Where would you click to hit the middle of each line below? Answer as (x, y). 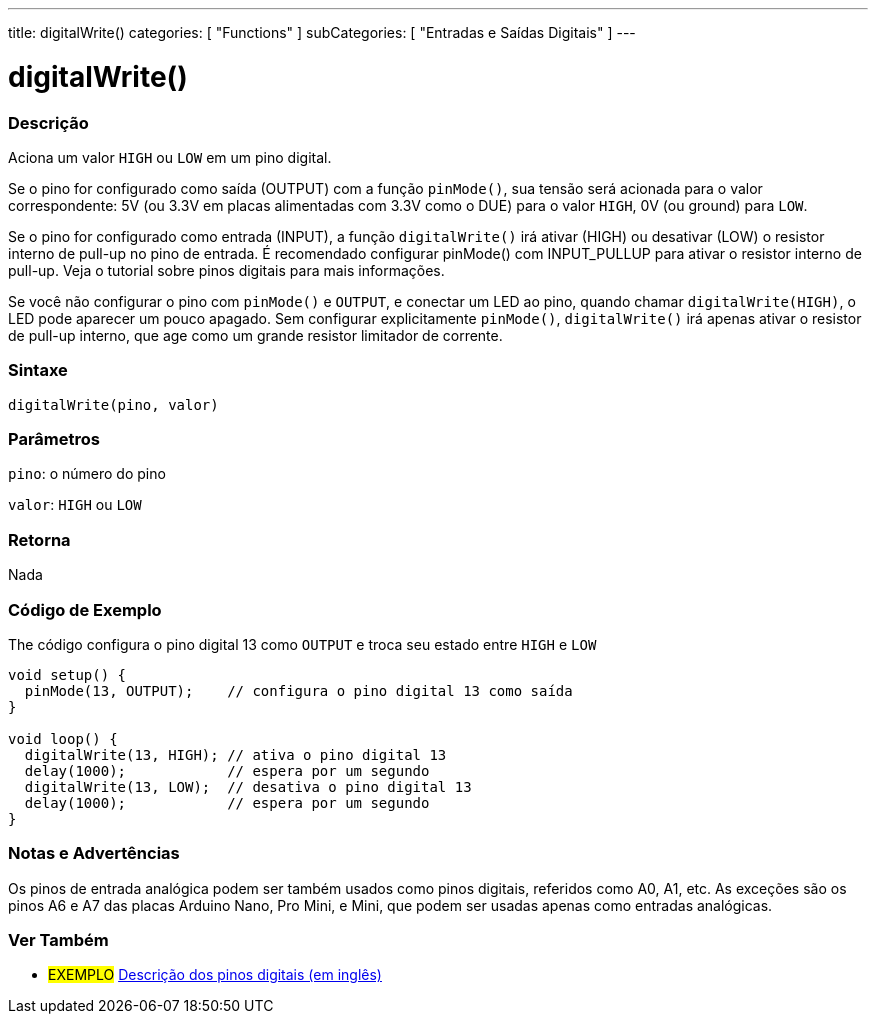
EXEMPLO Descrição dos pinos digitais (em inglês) (215, 975)
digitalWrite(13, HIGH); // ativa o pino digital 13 (235, 754)
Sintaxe (38, 370)
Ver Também (58, 940)
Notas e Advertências (94, 853)
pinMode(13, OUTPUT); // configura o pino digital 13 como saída (298, 690)
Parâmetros (54, 439)
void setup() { (67, 674)
